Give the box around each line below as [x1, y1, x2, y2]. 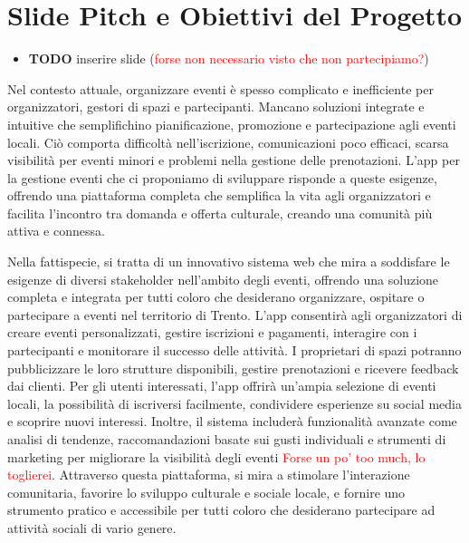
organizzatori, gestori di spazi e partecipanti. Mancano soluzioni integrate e [7, 97, 425, 116]
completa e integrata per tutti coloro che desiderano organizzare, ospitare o [7, 287, 425, 306]
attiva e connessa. [7, 221, 105, 240]
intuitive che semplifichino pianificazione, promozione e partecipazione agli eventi [7, 114, 456, 133]
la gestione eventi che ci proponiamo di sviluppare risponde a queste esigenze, [7, 168, 437, 187]
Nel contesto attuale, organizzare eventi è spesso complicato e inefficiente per [7, 79, 434, 98]
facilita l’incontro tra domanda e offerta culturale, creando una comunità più [7, 203, 433, 222]
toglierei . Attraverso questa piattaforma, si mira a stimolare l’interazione [7, 465, 410, 484]
